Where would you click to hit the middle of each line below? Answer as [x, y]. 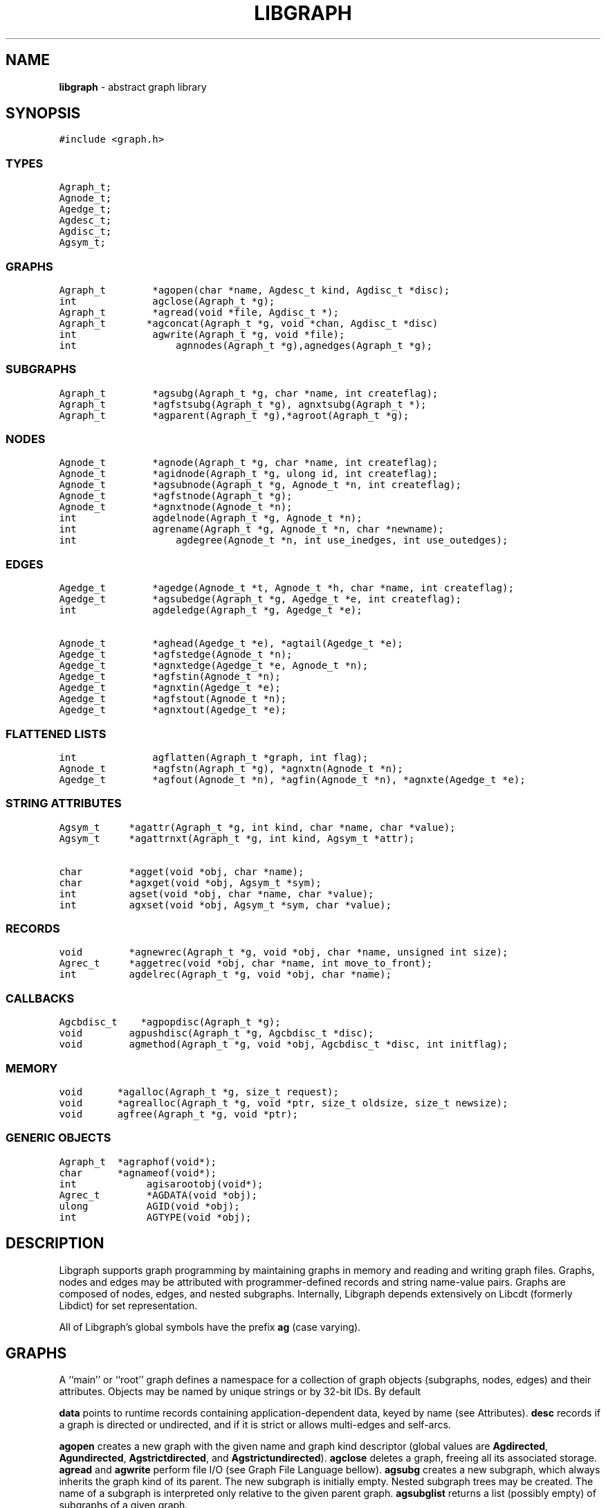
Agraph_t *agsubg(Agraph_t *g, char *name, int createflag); [249, 393]
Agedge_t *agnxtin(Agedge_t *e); [170, 688]
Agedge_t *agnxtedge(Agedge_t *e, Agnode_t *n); [214, 666]
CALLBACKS [40, 998]
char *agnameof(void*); [138, 1173]
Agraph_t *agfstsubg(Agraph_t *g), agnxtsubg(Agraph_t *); [243, 404]
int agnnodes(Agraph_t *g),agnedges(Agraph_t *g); [246, 345]
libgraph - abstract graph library [133, 87]
